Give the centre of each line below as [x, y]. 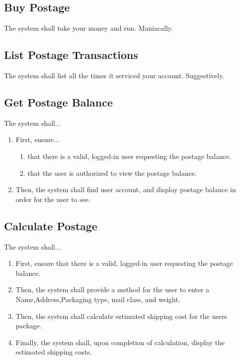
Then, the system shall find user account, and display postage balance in [126, 189]
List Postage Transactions [71, 55]
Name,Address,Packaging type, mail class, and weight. [98, 299]
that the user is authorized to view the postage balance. [112, 173]
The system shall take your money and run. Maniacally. [89, 28]
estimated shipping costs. [54, 352]
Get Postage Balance [58, 102]
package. [28, 326]
